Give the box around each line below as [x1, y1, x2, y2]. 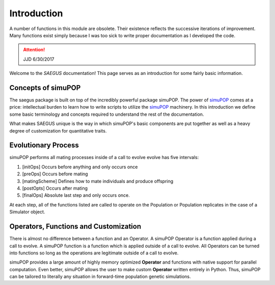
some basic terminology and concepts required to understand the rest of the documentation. [9, 111, 204, 117]
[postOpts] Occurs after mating [22, 185, 88, 191]
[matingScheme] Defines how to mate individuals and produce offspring [22, 178, 174, 184]
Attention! [23, 46, 45, 53]
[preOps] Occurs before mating [22, 171, 89, 177]
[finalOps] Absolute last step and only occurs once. [22, 192, 130, 198]
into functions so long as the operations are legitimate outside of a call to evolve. [9, 250, 179, 256]
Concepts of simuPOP [9, 83, 81, 92]
